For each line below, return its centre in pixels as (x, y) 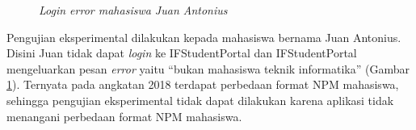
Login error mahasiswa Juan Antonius (133, 10)
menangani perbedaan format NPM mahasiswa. (124, 116)
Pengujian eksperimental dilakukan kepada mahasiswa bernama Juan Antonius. (204, 37)
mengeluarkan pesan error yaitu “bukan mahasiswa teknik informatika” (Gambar (208, 68)
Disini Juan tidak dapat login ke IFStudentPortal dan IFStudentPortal (182, 53)
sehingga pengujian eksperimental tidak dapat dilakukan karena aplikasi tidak (200, 100)
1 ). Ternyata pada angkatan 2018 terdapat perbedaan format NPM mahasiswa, (203, 84)
